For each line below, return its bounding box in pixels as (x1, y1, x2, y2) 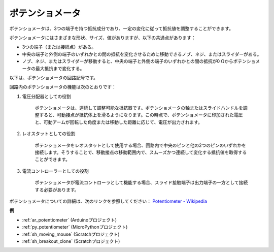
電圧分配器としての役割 (22, 93, 71, 99)
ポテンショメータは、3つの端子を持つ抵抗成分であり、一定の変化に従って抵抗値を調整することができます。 (9, 25, 233, 31)
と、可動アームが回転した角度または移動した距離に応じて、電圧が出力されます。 (35, 119, 203, 125)
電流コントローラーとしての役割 (22, 168, 89, 174)
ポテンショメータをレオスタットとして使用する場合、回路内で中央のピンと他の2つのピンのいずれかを (35, 142, 247, 148)
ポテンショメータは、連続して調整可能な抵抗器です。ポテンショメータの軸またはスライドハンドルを (35, 105, 244, 111)
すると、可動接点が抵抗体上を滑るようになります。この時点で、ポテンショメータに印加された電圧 (39, 112, 243, 118)
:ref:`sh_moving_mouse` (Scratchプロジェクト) (22, 231, 120, 237)
